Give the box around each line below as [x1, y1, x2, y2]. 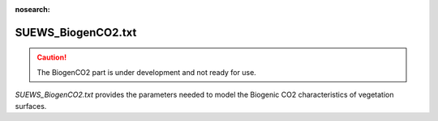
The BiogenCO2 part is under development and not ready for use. [36, 67, 257, 77]
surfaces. [15, 101, 47, 111]
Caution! [36, 52, 67, 62]
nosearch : [15, 5, 50, 14]
